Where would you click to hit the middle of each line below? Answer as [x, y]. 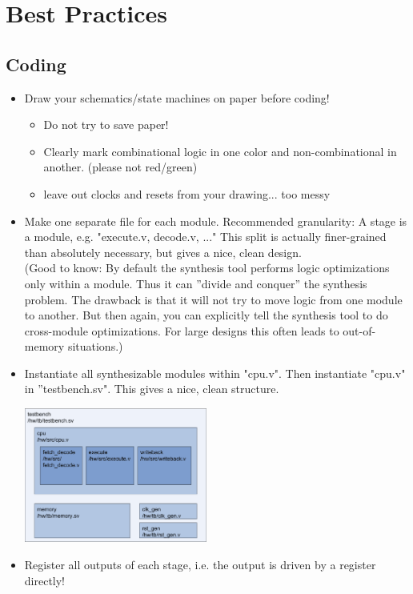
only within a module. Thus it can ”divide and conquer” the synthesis [196, 283]
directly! [45, 580]
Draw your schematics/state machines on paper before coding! [177, 97]
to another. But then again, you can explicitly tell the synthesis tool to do [206, 315]
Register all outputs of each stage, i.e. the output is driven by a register [200, 565]
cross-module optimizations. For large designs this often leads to [182, 330]
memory [44, 346]
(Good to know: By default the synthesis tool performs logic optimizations [207, 268]
